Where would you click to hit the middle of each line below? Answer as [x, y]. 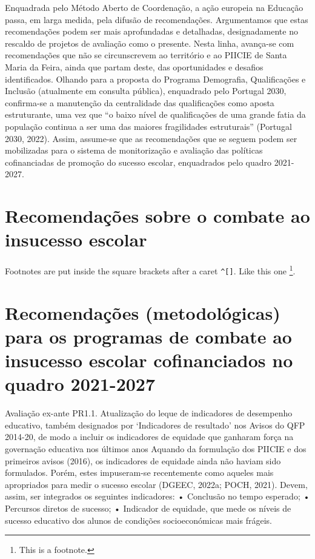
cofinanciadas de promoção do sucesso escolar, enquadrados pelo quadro [138, 162]
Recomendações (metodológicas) [143, 312]
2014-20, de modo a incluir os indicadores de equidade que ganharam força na [149, 437]
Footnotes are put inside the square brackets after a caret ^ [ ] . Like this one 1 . [150, 270]
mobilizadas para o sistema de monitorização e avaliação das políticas [134, 150]
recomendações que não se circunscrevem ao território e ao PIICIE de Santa [146, 55]
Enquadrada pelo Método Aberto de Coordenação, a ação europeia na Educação [154, 7]
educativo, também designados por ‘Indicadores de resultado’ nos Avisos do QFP [155, 425]
